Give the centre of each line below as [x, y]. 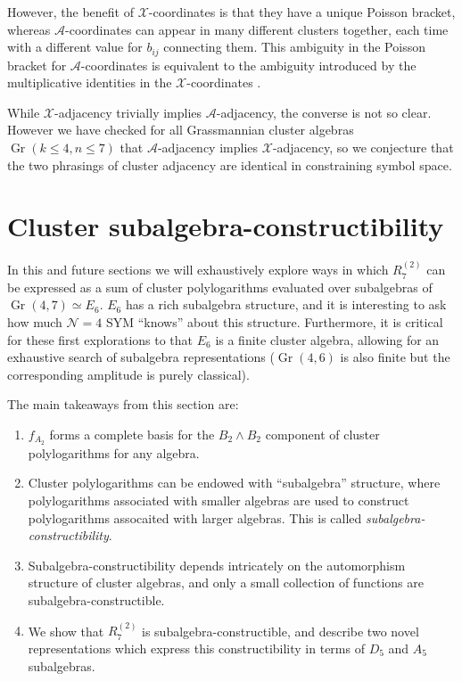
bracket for [37, 65]
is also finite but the [395, 357]
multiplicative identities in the [90, 82]
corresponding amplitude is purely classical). [128, 374]
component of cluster [322, 434]
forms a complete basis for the [132, 434]
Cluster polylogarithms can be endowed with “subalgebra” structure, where [234, 483]
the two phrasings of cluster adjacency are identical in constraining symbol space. [230, 164]
